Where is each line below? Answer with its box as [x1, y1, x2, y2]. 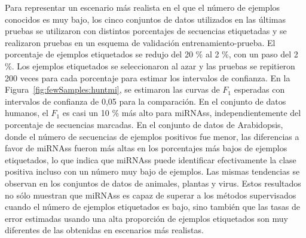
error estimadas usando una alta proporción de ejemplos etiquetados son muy [5, 212, 288, 224]
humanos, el [5, 106, 48, 119]
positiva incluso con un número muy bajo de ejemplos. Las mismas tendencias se [5, 165, 300, 178]
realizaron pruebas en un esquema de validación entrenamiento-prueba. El [5, 36, 276, 48]
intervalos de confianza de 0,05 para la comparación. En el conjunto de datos [5, 94, 286, 107]
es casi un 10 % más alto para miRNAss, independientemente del [62, 106, 301, 119]
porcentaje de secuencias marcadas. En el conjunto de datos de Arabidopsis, [5, 118, 283, 130]
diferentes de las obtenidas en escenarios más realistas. [5, 224, 204, 236]
